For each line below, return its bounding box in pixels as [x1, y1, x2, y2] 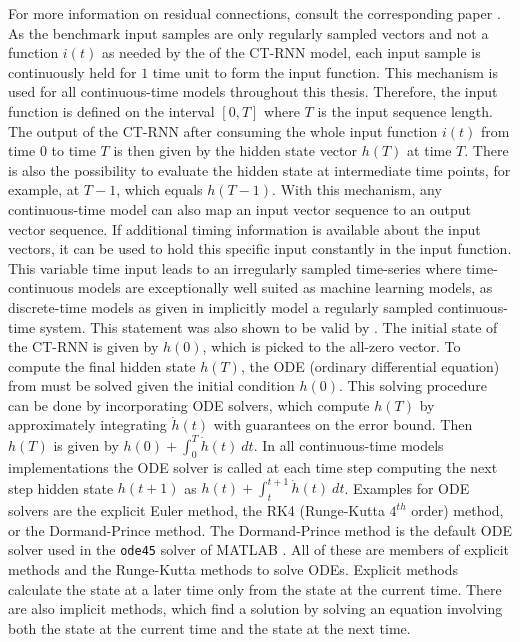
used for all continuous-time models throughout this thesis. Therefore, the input [8, 81, 498, 102]
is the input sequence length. [317, 100, 493, 121]
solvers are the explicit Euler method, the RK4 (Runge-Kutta [8, 500, 385, 521]
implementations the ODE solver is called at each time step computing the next [8, 457, 498, 478]
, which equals [116, 179, 203, 200]
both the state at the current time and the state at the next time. [8, 617, 411, 638]
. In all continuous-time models [253, 434, 444, 455]
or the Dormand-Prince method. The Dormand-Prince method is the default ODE [8, 519, 512, 540]
